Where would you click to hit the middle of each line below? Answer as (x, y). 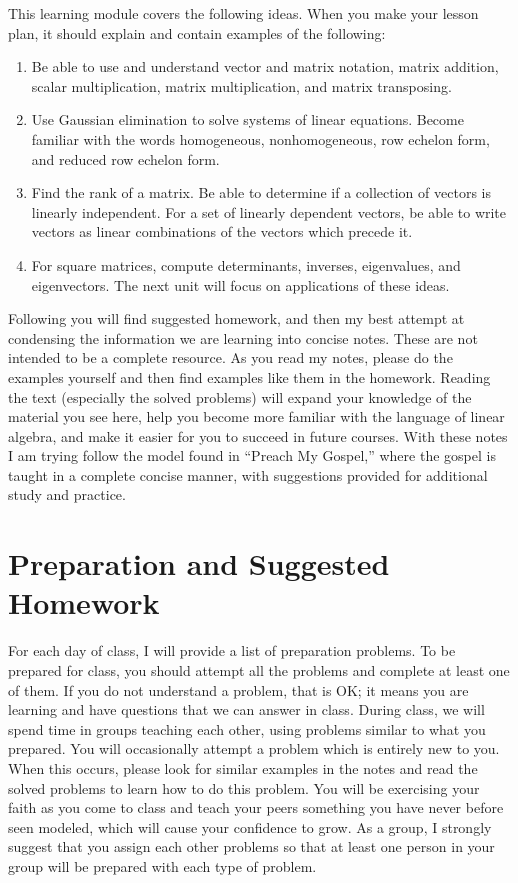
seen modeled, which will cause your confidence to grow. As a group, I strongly (250, 826)
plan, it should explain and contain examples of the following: (197, 32)
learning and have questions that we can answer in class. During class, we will (246, 709)
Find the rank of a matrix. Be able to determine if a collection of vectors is (261, 192)
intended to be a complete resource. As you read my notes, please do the (230, 357)
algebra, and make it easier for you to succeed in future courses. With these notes (258, 435)
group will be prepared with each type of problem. (162, 865)
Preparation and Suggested (199, 563)
